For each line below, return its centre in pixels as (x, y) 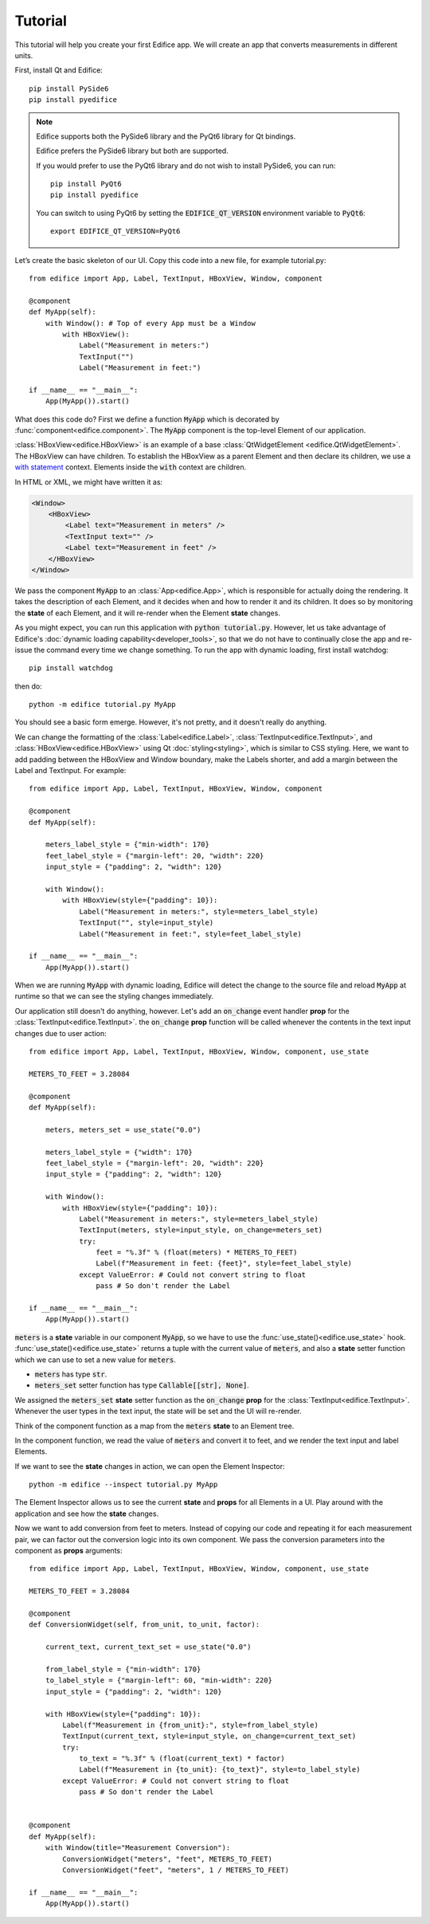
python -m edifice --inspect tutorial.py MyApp (123, 1485)
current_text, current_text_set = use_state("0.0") (148, 1647)
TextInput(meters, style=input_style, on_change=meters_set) (201, 1230)
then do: (29, 686)
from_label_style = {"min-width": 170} (123, 1669)
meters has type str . (71, 1374)
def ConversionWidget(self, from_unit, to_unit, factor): (145, 1625)
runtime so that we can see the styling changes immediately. (114, 996)
